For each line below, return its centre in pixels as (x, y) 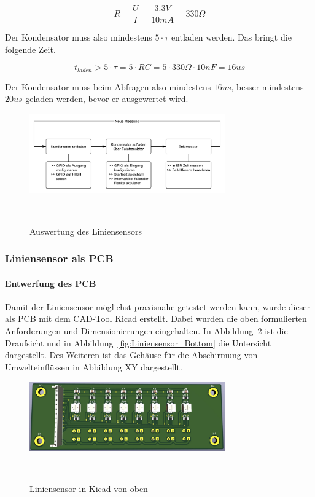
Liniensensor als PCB (59, 258)
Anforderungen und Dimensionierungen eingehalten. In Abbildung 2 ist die (146, 330)
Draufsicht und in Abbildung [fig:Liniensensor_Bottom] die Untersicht (138, 342)
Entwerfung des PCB (51, 283)
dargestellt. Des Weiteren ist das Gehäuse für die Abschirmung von (131, 355)
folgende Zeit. (30, 49)
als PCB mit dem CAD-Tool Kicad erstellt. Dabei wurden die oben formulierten (156, 319)
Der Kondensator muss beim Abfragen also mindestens (108, 86)
